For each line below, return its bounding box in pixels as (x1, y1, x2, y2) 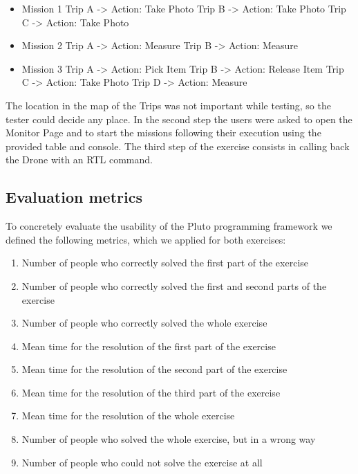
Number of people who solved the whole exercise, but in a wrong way (21, 432, 316, 446)
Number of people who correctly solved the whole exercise (21, 316, 267, 330)
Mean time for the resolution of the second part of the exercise (21, 362, 288, 376)
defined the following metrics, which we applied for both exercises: (6, 232, 286, 246)
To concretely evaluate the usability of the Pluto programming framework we (6, 219, 332, 233)
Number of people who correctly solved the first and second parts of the (21, 278, 327, 293)
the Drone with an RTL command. (6, 152, 153, 167)
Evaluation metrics (6, 186, 142, 208)
